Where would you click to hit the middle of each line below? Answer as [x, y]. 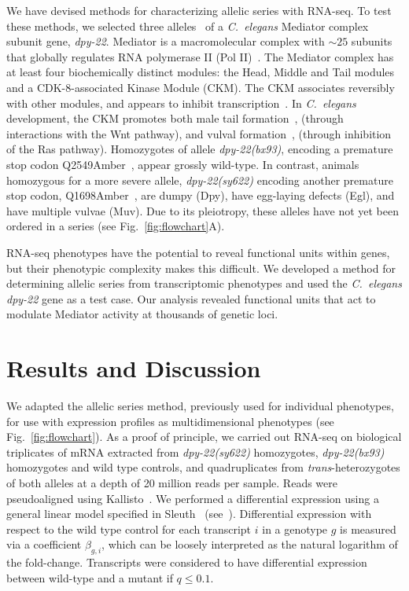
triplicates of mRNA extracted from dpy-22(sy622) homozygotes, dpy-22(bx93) [195, 452]
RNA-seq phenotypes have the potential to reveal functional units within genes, [198, 252]
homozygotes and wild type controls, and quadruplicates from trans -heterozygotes [203, 467]
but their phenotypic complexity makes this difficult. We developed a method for [201, 268]
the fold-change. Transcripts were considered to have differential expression [187, 562]
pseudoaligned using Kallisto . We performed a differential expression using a [193, 498]
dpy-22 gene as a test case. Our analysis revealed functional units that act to [191, 298]
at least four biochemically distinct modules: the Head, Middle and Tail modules [201, 72]
